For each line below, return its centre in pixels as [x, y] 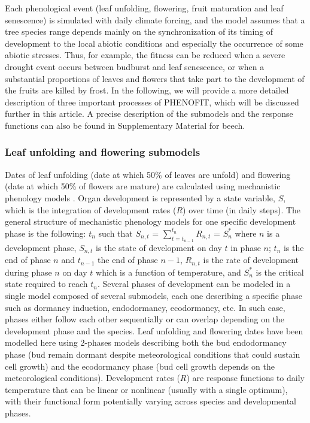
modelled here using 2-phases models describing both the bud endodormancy [146, 342]
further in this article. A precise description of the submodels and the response [149, 114]
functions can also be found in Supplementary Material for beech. [125, 125]
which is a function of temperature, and [168, 272]
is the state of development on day [159, 247]
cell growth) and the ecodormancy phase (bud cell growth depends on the [140, 366]
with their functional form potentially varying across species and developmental [151, 401]
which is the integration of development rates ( [91, 209]
